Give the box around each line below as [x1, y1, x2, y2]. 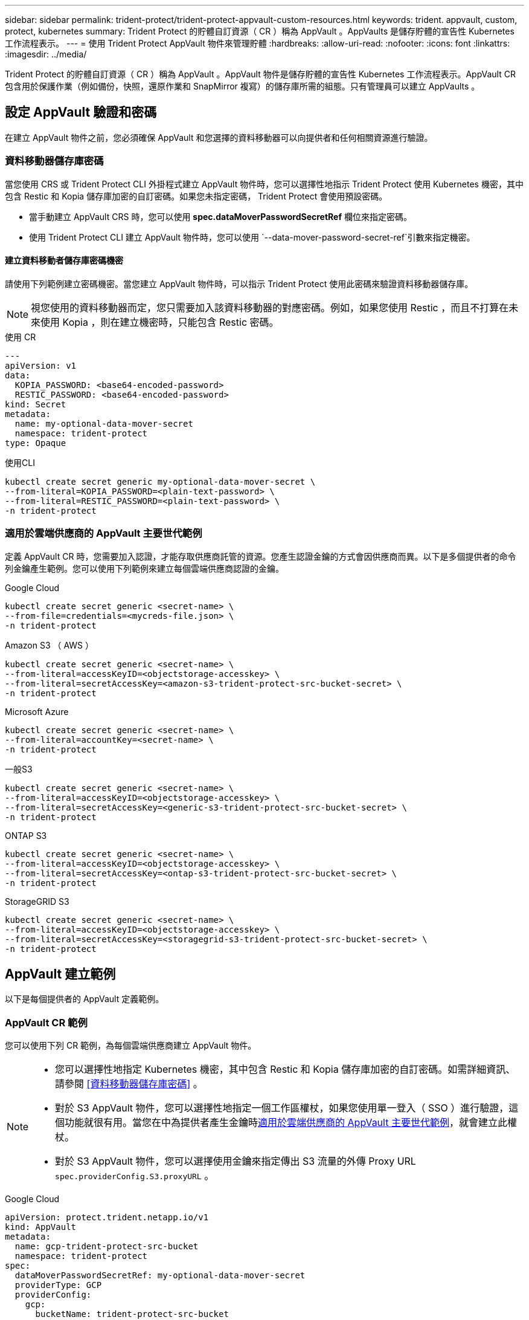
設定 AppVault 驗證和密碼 [5, 105, 157, 120]
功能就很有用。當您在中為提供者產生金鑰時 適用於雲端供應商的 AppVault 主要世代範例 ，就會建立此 [65, 1116, 507, 1129]
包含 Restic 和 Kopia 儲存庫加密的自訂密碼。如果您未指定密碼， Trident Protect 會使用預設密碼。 [5, 190, 388, 201]
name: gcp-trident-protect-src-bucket [14, 1241, 199, 1252]
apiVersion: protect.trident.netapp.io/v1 [5, 1212, 209, 1223]
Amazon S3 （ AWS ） [5, 639, 94, 650]
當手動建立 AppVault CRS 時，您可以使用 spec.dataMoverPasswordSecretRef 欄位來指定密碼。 [29, 211, 412, 222]
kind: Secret [5, 399, 66, 409]
